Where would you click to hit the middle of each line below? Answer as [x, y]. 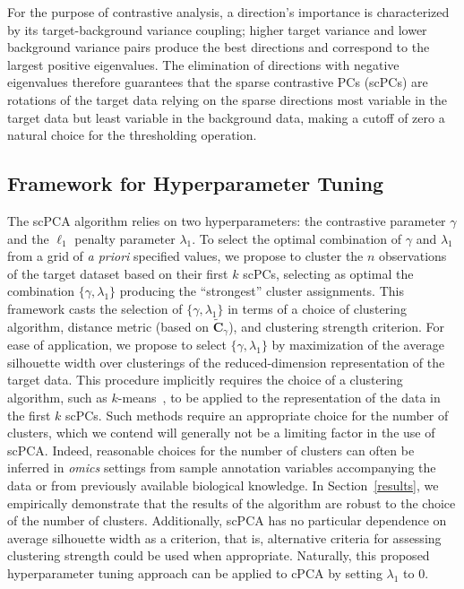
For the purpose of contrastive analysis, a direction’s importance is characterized [228, 12]
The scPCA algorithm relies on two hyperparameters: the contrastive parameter [227, 220]
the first [29, 415]
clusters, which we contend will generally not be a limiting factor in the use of [221, 433]
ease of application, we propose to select [117, 345]
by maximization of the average [358, 345]
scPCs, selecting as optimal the [328, 273]
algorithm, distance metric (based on [108, 326]
